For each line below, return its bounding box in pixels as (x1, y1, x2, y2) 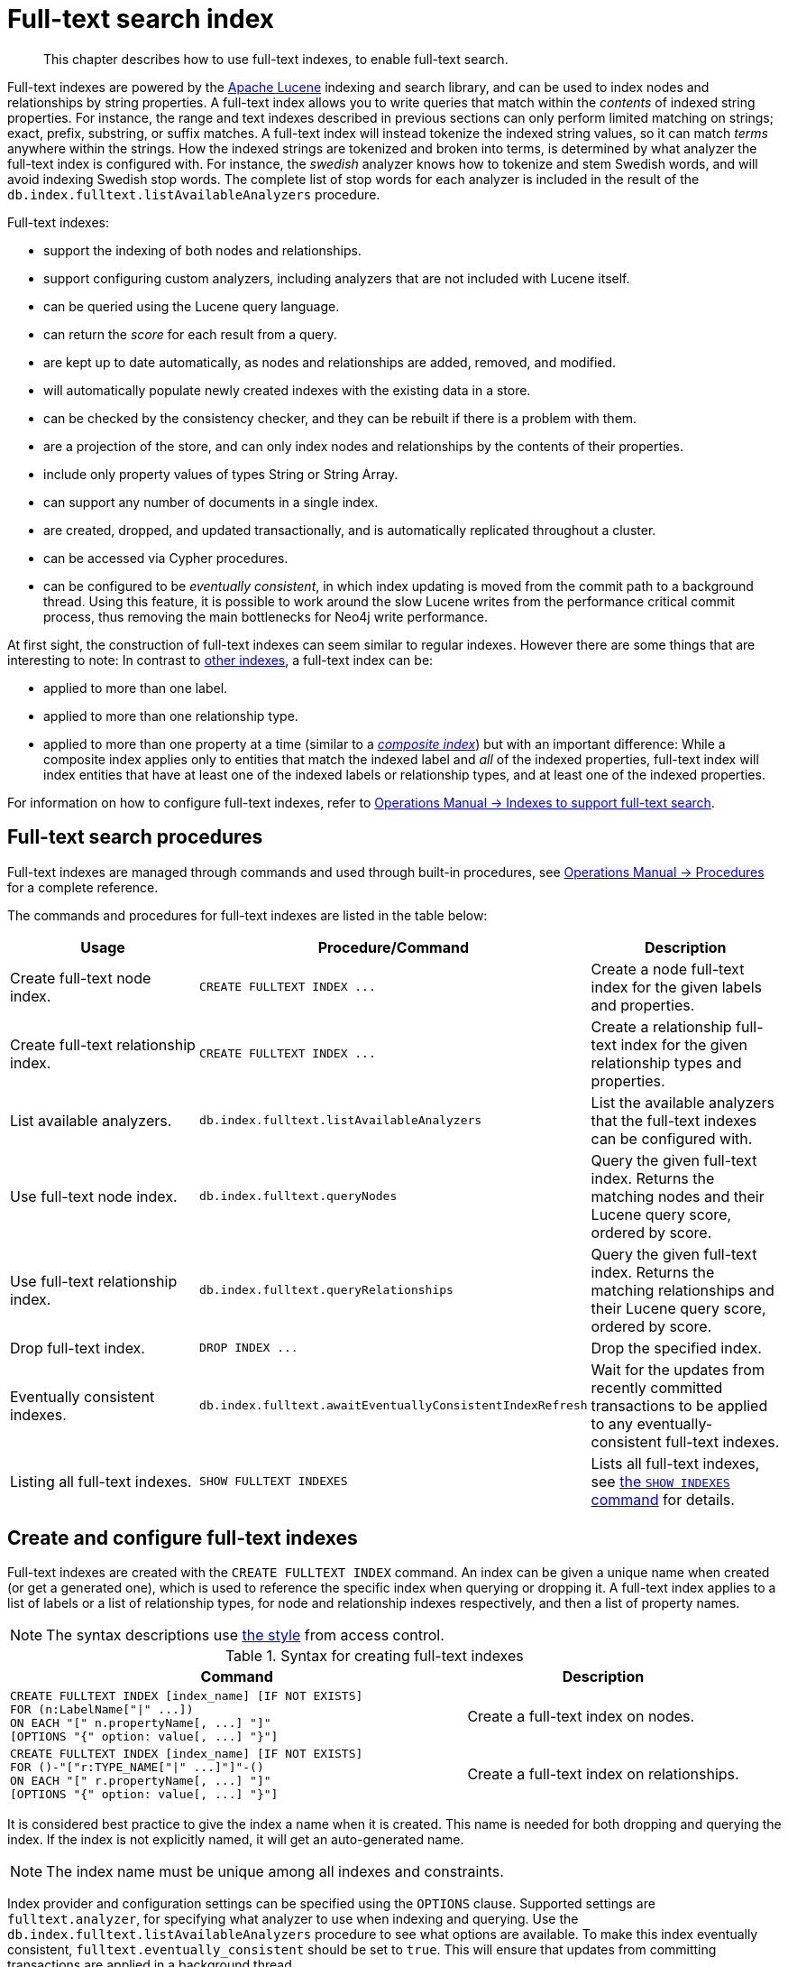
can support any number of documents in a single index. (43, 494, 379, 510)
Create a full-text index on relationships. (467, 1765, 739, 1784)
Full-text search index (7, 4, 274, 34)
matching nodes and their (591, 1187, 765, 1205)
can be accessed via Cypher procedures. (43, 549, 289, 566)
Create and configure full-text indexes (7, 1527, 358, 1550)
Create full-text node (10, 968, 151, 987)
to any (591, 1414, 633, 1433)
